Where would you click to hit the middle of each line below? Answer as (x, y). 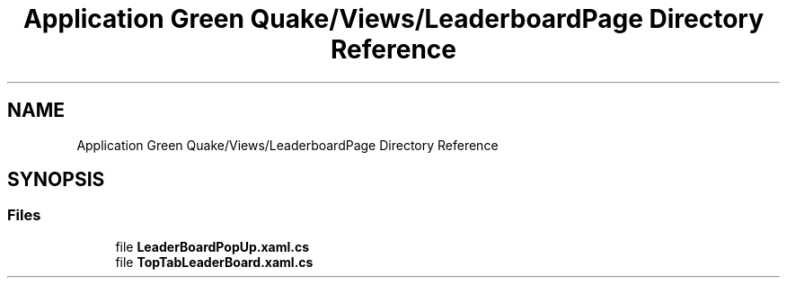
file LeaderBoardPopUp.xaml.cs (212, 246)
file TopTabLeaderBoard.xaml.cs (214, 262)
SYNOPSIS (56, 180)
